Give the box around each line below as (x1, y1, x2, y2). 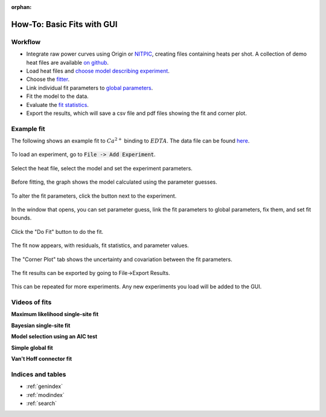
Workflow (11, 37, 41, 46)
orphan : (11, 4, 32, 10)
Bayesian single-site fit (11, 322, 71, 329)
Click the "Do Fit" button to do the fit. (11, 228, 104, 235)
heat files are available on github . (26, 59, 109, 66)
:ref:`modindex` (26, 391, 65, 398)
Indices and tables (11, 370, 66, 378)
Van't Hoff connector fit (11, 355, 72, 363)
